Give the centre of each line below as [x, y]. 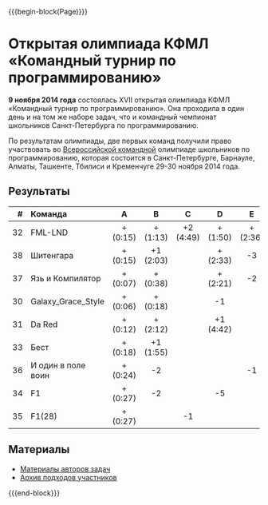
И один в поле [58, 365]
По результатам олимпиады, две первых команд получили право [120, 141]
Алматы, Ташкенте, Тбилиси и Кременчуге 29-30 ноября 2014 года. [124, 166]
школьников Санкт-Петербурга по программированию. [104, 125]
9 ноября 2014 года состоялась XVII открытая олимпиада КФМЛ [119, 100]
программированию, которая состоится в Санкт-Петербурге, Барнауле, [132, 157]
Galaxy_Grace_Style [68, 301]
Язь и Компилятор [66, 278]
